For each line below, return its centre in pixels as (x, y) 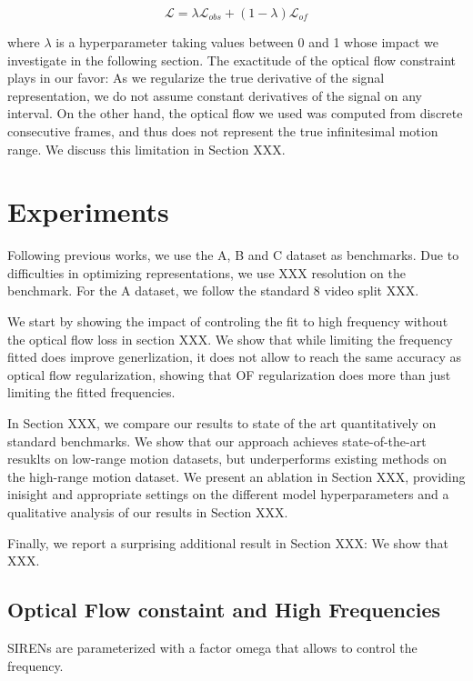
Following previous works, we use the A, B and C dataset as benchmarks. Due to (233, 255)
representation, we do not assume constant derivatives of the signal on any (215, 95)
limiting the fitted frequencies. (91, 392)
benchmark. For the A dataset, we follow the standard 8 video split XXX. (213, 290)
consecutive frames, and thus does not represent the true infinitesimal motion (223, 130)
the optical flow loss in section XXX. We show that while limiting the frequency (230, 339)
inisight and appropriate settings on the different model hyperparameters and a (228, 494)
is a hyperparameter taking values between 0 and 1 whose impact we (247, 42)
